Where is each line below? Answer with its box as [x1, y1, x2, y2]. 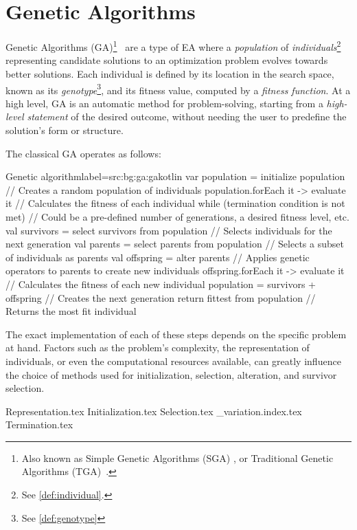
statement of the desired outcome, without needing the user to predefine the [27, 109, 347, 124]
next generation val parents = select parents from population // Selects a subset [5, 236, 344, 251]
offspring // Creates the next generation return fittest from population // [5, 290, 316, 305]
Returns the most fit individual [5, 304, 137, 318]
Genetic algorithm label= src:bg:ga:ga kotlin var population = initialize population [5, 169, 345, 184]
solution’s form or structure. [5, 123, 124, 137]
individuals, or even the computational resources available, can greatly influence [5, 353, 341, 368]
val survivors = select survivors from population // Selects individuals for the [5, 223, 332, 237]
